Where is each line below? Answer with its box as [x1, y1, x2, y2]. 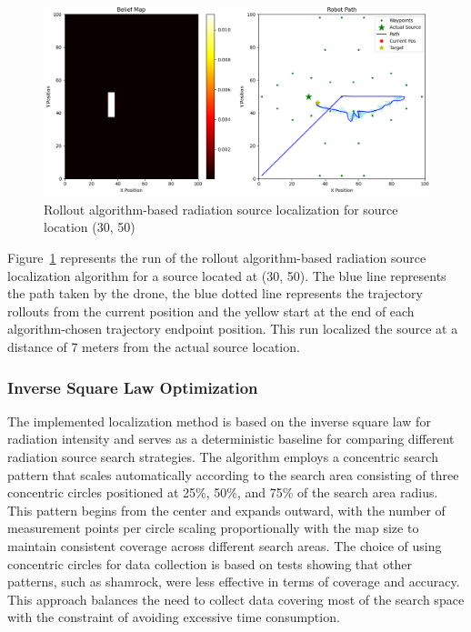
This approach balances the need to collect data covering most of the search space [7, 589, 465, 608]
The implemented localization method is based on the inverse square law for [7, 411, 431, 430]
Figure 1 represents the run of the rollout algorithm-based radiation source [7, 248, 426, 267]
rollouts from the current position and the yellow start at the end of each [7, 301, 415, 320]
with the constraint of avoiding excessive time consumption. [7, 607, 340, 627]
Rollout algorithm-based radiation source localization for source [44, 199, 398, 218]
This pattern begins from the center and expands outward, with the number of [7, 500, 446, 519]
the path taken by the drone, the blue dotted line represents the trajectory [7, 284, 423, 303]
